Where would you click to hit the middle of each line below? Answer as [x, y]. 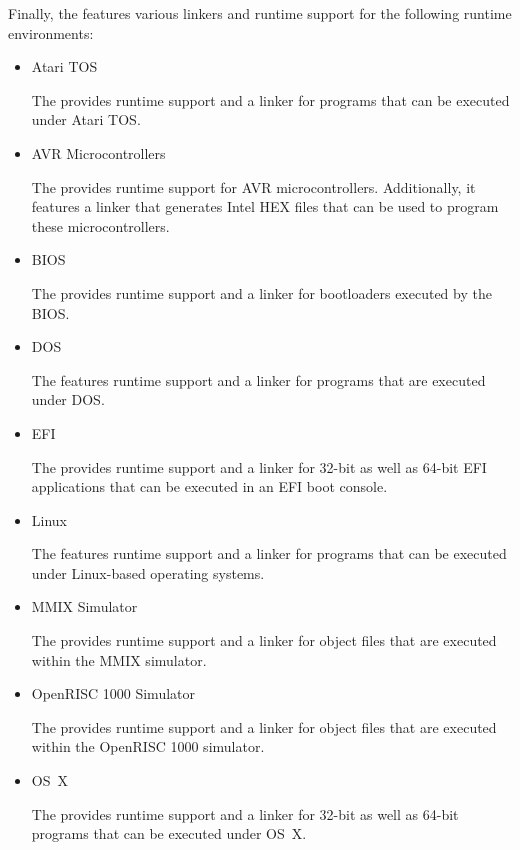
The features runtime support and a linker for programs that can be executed [269, 553]
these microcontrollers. [100, 225]
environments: [51, 32]
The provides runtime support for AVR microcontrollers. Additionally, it [253, 186]
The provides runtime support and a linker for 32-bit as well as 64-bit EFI [259, 466]
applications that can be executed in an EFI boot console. [209, 486]
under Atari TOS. [86, 119]
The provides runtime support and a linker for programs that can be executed [270, 99]
